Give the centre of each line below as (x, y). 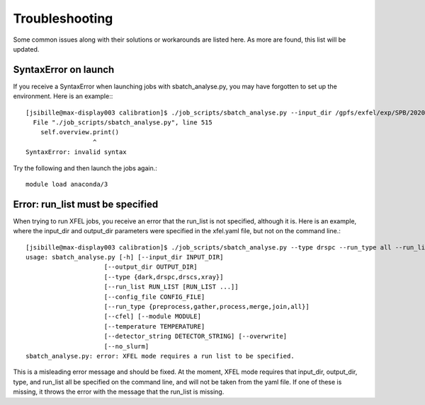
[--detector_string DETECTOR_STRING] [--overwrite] (195, 336)
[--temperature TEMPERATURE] (154, 326)
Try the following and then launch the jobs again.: (85, 168)
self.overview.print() (80, 132)
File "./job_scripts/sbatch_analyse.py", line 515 (123, 123)
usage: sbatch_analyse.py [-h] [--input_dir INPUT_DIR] (125, 257)
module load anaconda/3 (67, 184)
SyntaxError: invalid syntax (76, 152)
